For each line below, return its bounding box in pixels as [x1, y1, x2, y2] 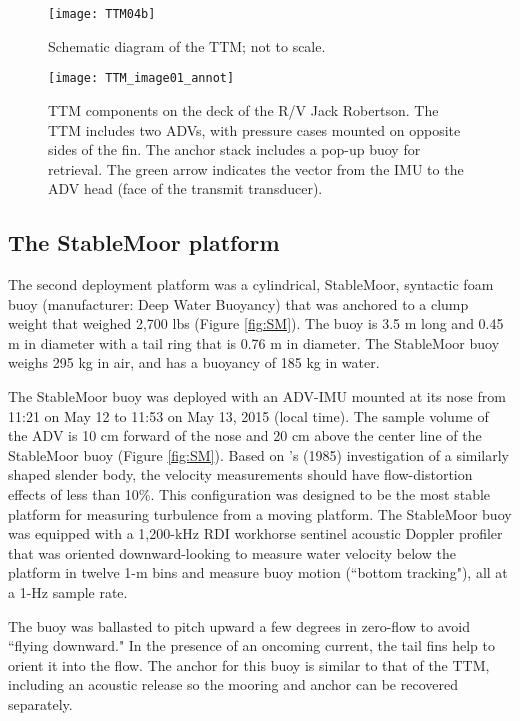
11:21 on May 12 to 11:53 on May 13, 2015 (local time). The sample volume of [8, 405, 489, 426]
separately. [8, 693, 73, 714]
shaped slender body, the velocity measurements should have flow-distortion [8, 464, 473, 485]
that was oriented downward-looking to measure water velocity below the [8, 542, 456, 563]
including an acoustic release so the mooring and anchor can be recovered [8, 674, 458, 695]
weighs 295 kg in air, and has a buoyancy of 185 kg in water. [8, 352, 380, 373]
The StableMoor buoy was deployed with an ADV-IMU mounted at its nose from [8, 386, 506, 407]
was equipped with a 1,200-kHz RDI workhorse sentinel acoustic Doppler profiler [8, 523, 503, 544]
